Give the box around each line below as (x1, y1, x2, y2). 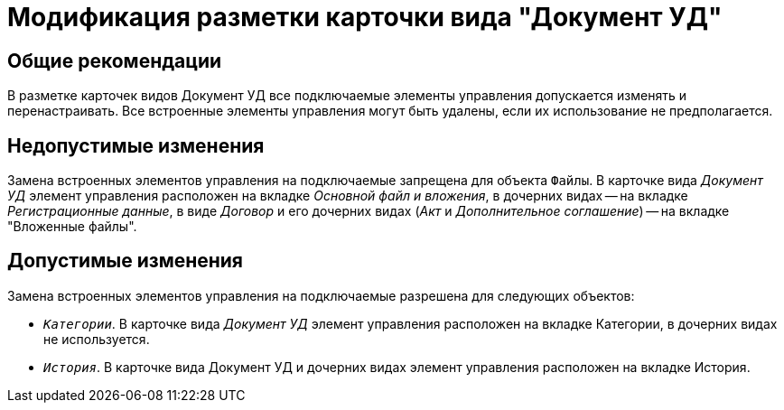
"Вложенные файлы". (7, 219, 137, 235)
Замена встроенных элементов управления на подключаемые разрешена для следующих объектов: (7, 287, 635, 303)
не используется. (43, 331, 150, 347)
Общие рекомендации (7, 49, 222, 72)
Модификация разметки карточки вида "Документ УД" (7, 2, 723, 33)
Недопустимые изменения (7, 134, 265, 157)
